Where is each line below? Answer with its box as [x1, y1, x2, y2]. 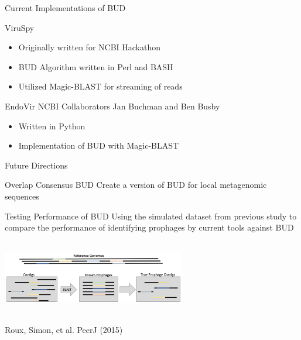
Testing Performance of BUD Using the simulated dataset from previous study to [5, 210, 297, 222]
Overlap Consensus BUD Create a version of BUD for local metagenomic [5, 178, 267, 191]
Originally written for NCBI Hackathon [18, 41, 161, 53]
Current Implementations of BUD [5, 2, 126, 13]
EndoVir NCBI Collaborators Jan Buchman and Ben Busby [5, 99, 220, 112]
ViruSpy [5, 21, 35, 33]
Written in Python [18, 119, 85, 132]
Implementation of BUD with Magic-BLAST [18, 139, 179, 152]
